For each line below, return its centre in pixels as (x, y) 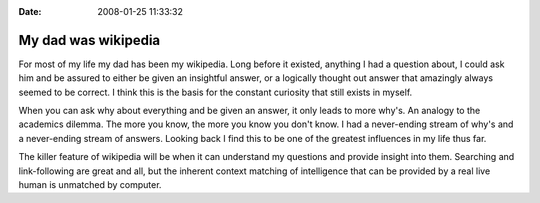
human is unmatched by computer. (90, 185)
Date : (30, 11)
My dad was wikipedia (89, 40)
